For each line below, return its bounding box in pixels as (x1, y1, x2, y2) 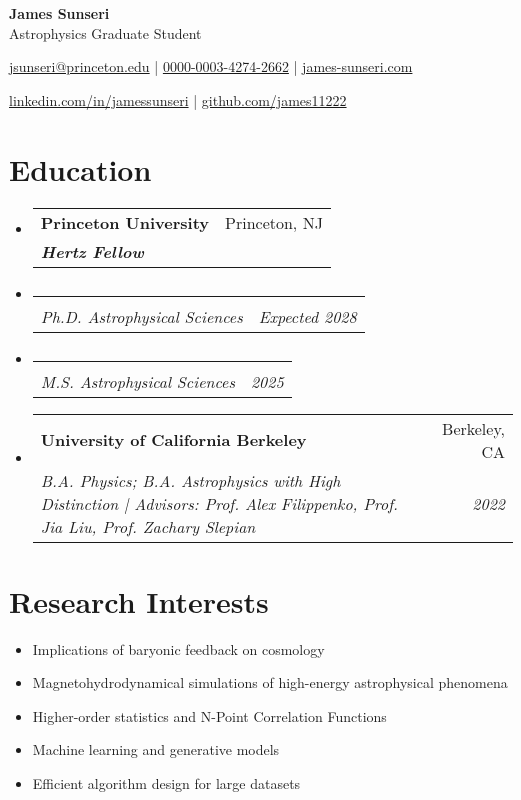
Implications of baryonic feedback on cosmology (32, 638, 325, 659)
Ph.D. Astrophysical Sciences (40, 304, 243, 328)
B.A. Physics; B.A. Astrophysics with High (40, 468, 341, 492)
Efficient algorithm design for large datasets (32, 773, 301, 793)
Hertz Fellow (40, 239, 144, 263)
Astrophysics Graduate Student (9, 22, 202, 43)
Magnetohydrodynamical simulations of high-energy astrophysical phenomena (32, 672, 508, 693)
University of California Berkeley (40, 428, 307, 451)
